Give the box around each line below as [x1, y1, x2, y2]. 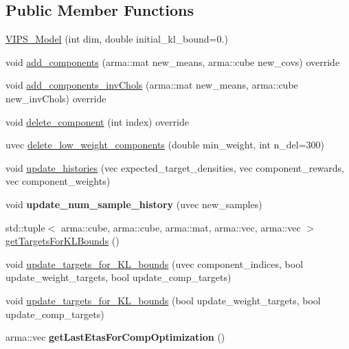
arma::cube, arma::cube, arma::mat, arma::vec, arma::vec [60, 220, 301, 234]
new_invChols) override [5, 91, 106, 105]
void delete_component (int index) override [5, 114, 189, 128]
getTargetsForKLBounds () [5, 234, 120, 248]
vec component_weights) [5, 174, 111, 188]
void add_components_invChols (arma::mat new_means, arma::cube [5, 78, 298, 92]
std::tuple [5, 220, 45, 234]
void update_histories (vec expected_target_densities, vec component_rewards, [5, 160, 344, 174]
